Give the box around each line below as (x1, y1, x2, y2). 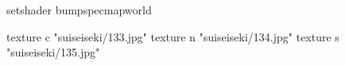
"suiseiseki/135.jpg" (6, 44, 100, 60)
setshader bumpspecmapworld (6, 2, 152, 17)
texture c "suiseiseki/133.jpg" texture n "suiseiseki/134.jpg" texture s (6, 28, 340, 45)
